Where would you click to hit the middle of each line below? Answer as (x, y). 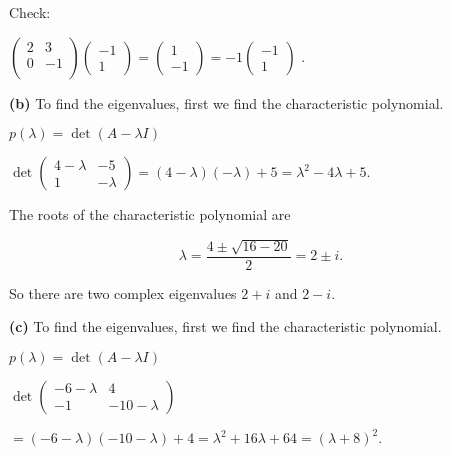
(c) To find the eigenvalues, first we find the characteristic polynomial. (225, 326)
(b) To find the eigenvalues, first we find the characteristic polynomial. (226, 102)
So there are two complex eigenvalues (123, 292)
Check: (30, 12)
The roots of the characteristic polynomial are (150, 214)
